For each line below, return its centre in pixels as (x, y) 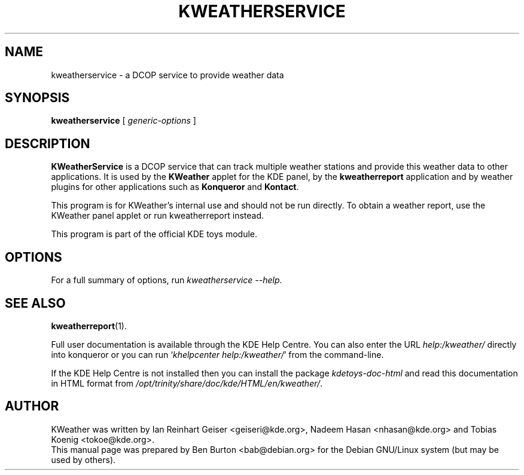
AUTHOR (32, 406)
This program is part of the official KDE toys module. (154, 234)
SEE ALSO (35, 303)
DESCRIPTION (48, 143)
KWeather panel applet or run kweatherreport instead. (158, 216)
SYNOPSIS (37, 98)
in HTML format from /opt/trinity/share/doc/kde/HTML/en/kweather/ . (187, 383)
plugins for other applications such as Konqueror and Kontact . (175, 187)
